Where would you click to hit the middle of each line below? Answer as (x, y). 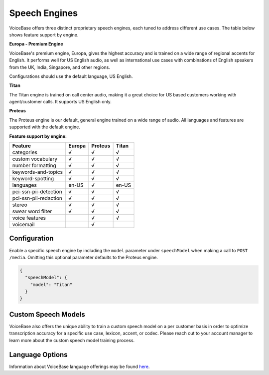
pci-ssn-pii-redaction (37, 198)
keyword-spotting (33, 179)
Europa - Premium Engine (36, 44)
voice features (29, 218)
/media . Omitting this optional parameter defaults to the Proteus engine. (83, 257)
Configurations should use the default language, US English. (71, 76)
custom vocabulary (35, 159)
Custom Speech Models (47, 314)
